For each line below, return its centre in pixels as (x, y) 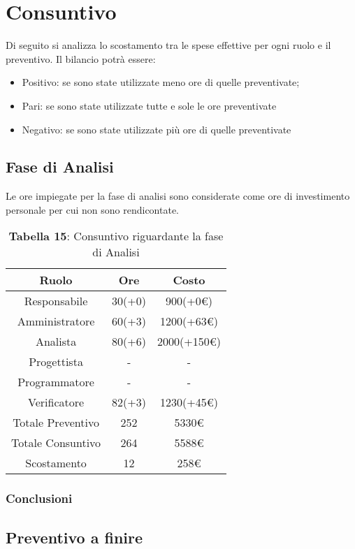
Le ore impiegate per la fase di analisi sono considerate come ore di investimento (178, 196)
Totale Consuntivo (56, 443)
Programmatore (56, 382)
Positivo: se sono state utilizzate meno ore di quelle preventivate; (161, 82)
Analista (56, 342)
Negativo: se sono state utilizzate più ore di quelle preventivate (157, 129)
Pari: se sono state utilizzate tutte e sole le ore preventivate (149, 105)
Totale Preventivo (56, 423)
